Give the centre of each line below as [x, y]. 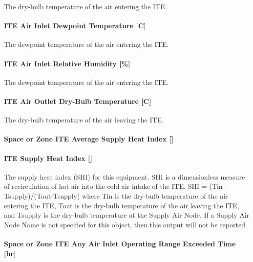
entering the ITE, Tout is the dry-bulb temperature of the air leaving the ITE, [122, 205]
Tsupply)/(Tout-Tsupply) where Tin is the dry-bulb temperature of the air [116, 195]
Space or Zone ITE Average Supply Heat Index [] [89, 139]
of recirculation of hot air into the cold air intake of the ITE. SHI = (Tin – [116, 186]
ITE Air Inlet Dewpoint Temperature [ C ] [75, 26]
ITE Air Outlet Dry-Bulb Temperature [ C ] [78, 101]
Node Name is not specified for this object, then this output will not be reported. [126, 224]
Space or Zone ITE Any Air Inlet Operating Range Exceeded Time [120, 243]
